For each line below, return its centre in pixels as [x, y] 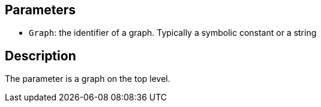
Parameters [40, 10]
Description [40, 56]
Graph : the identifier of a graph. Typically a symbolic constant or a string [173, 33]
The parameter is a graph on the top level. [88, 79]
